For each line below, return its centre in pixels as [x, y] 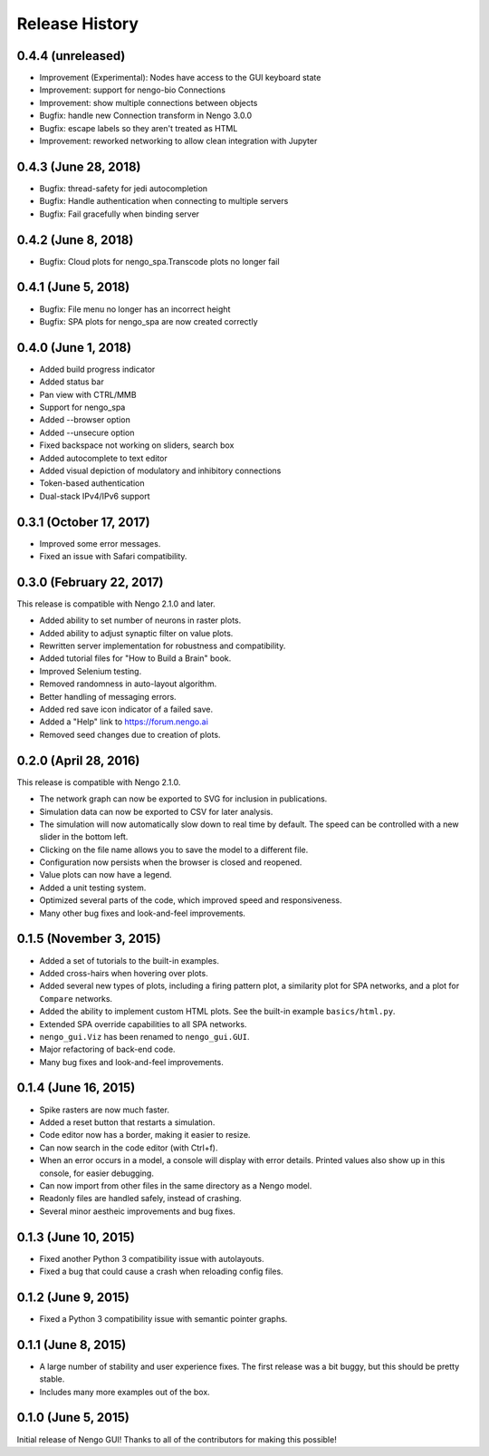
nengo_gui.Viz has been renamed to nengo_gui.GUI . [144, 1036]
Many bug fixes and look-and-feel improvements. [131, 1062]
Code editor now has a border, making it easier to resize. [145, 1135]
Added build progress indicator [97, 369]
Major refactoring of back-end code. [107, 1049]
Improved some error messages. [100, 543]
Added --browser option [85, 420]
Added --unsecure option [87, 432]
